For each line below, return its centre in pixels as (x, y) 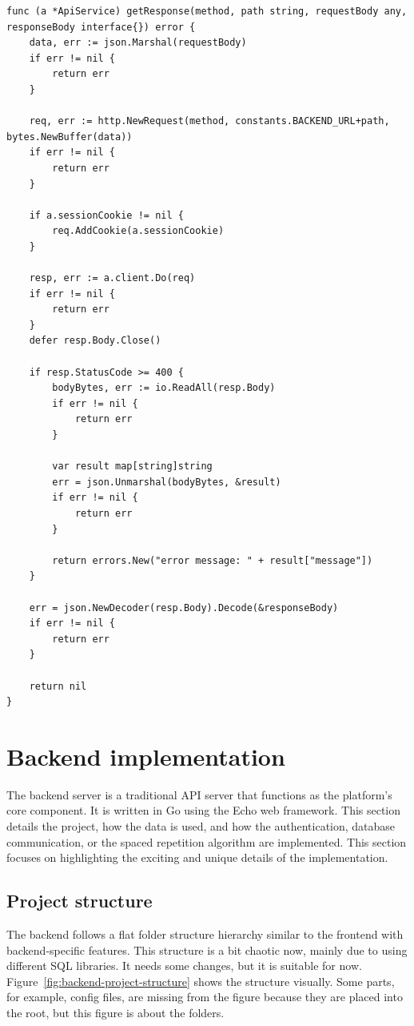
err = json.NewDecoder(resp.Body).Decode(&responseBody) (184, 608)
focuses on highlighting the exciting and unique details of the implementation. (197, 857)
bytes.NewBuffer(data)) (70, 137)
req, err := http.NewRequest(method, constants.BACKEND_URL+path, (209, 121)
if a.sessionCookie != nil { (106, 215)
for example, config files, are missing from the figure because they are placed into (205, 997)
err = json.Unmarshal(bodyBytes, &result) (167, 482)
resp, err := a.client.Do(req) (112, 278)
